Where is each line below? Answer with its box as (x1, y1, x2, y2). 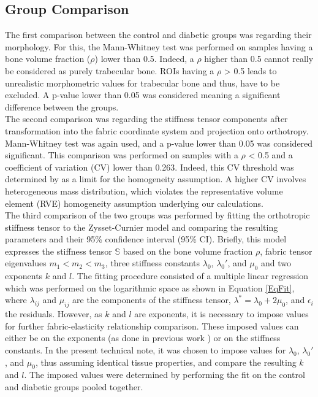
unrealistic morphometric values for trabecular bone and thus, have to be (5, 76, 280, 89)
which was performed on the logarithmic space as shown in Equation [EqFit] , (5, 281, 295, 294)
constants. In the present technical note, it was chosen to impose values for (5, 344, 286, 357)
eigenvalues (5, 256, 47, 269)
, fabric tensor (260, 244, 312, 257)
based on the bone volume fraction (123, 244, 253, 257)
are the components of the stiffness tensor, (72, 293, 231, 306)
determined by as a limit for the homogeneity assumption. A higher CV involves (5, 172, 306, 185)
